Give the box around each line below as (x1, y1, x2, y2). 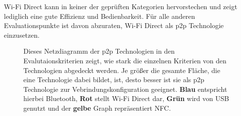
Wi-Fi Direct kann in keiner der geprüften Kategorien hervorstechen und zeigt (4, 1, 238, 11)
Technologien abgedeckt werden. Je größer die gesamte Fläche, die (23, 65, 221, 75)
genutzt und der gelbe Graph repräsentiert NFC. (23, 102, 171, 113)
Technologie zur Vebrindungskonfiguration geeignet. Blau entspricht (23, 84, 227, 94)
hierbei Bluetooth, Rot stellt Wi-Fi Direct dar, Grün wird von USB (23, 93, 229, 103)
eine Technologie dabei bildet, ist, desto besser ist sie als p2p (23, 74, 204, 85)
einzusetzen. (4, 29, 40, 40)
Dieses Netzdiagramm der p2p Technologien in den (23, 46, 175, 56)
